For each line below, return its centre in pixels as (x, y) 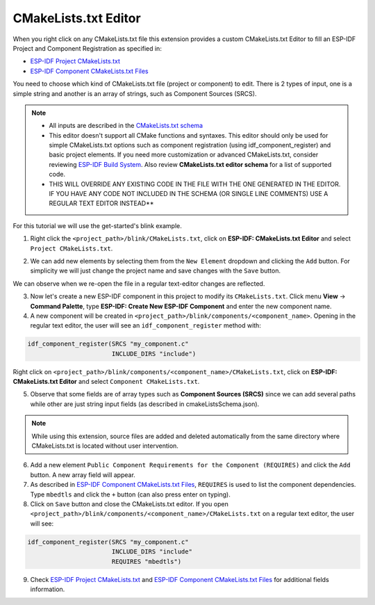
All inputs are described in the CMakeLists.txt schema (126, 126)
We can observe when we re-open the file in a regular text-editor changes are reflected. (139, 283)
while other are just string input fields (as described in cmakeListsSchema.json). (145, 404)
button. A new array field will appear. (83, 475)
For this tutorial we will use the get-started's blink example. (97, 225)
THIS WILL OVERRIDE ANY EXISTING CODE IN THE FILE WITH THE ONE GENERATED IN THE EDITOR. (195, 184)
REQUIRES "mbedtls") (147, 561)
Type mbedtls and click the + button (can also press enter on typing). (130, 494)
